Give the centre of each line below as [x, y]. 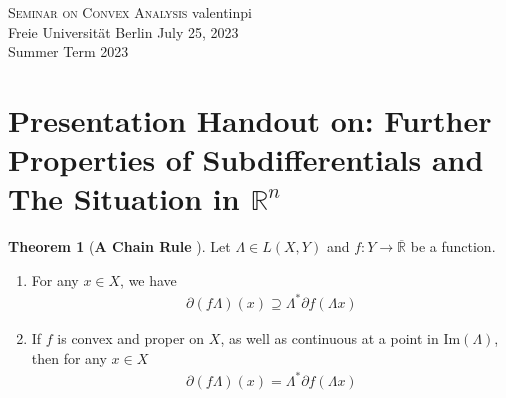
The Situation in [124, 198]
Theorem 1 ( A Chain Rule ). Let [119, 246]
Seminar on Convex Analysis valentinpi [130, 12]
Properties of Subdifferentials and [246, 159]
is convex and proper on [131, 338]
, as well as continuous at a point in [329, 338]
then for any [69, 357]
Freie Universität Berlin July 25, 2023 [123, 31]
